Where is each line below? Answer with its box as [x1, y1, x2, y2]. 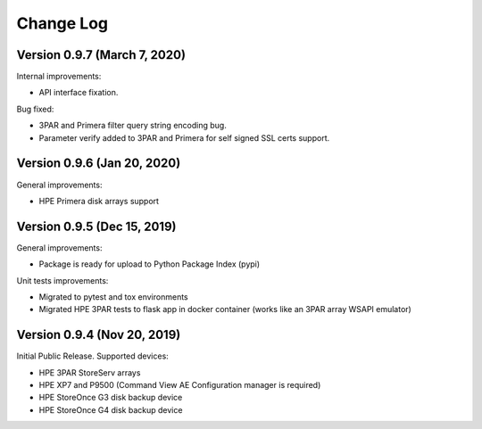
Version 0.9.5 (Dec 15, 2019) [16, 219, 177, 234]
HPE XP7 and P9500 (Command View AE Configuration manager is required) [38, 380, 321, 391]
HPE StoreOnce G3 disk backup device [38, 392, 183, 403]
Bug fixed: [16, 103, 54, 114]
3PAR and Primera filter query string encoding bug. [38, 120, 227, 131]
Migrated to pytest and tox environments [38, 292, 188, 302]
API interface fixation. [38, 87, 119, 98]
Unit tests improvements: [16, 275, 109, 285]
